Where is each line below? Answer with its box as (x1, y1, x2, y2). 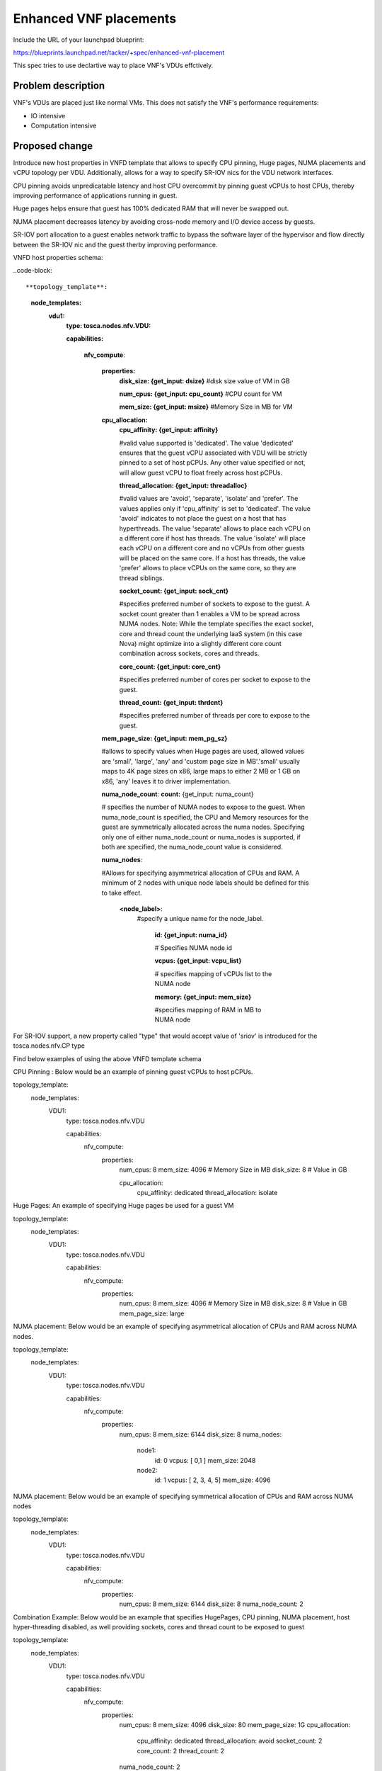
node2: (137, 1466, 158, 1474)
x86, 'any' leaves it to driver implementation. (101, 776, 231, 786)
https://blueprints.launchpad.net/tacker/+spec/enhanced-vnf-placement (13, 48, 225, 57)
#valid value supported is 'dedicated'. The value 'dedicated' (119, 438, 294, 447)
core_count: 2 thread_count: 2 (137, 1746, 224, 1755)
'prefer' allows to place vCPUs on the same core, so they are (119, 564, 296, 572)
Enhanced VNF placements (13, 11, 177, 26)
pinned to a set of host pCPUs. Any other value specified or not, (119, 458, 306, 467)
